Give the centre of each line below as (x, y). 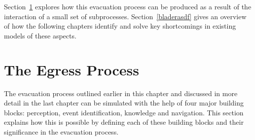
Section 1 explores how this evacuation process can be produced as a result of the (128, 6)
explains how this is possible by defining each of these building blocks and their (124, 122)
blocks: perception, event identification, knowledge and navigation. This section (124, 112)
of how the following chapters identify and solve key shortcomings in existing (120, 26)
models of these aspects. (40, 35)
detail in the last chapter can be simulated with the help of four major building (124, 103)
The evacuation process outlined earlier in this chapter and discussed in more (121, 93)
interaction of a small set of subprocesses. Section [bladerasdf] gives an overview (125, 16)
